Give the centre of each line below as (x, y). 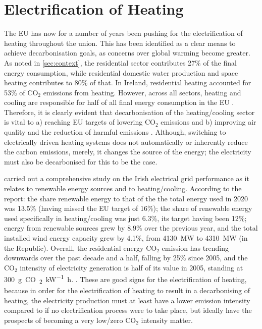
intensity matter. (167, 320)
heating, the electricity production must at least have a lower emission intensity (127, 300)
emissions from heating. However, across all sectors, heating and (142, 92)
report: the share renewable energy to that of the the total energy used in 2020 (126, 198)
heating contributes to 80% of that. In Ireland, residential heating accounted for (128, 83)
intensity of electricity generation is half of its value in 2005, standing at (132, 267)
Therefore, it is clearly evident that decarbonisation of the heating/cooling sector (129, 112)
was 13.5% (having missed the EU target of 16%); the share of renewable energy (128, 208)
